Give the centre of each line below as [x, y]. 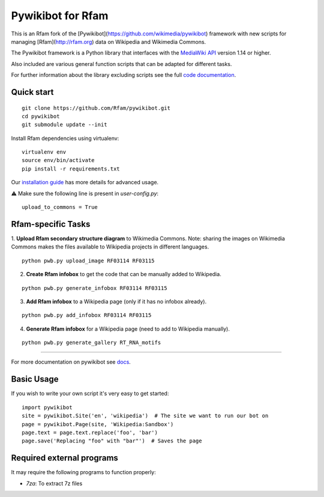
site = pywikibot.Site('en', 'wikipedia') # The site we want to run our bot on [145, 416]
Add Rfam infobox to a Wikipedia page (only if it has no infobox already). [116, 301]
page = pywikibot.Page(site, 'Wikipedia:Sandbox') [98, 424]
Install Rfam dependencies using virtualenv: [65, 138]
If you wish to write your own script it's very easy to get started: [90, 394]
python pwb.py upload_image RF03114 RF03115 [88, 261]
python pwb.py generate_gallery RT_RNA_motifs [91, 343]
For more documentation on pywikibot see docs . [71, 362]
